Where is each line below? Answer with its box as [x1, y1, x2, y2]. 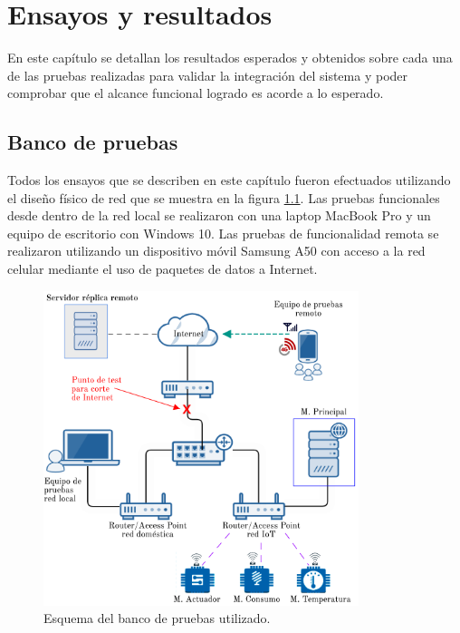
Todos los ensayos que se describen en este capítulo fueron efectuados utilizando [7, 170, 451, 190]
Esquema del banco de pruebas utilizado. [43, 609, 271, 628]
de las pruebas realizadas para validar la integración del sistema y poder [7, 65, 408, 84]
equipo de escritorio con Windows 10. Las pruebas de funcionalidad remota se [7, 223, 439, 242]
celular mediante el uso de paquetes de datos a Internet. [7, 259, 318, 278]
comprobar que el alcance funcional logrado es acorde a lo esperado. [7, 83, 384, 102]
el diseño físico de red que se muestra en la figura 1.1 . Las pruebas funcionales [7, 188, 440, 207]
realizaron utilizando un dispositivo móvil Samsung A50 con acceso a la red [7, 241, 426, 260]
